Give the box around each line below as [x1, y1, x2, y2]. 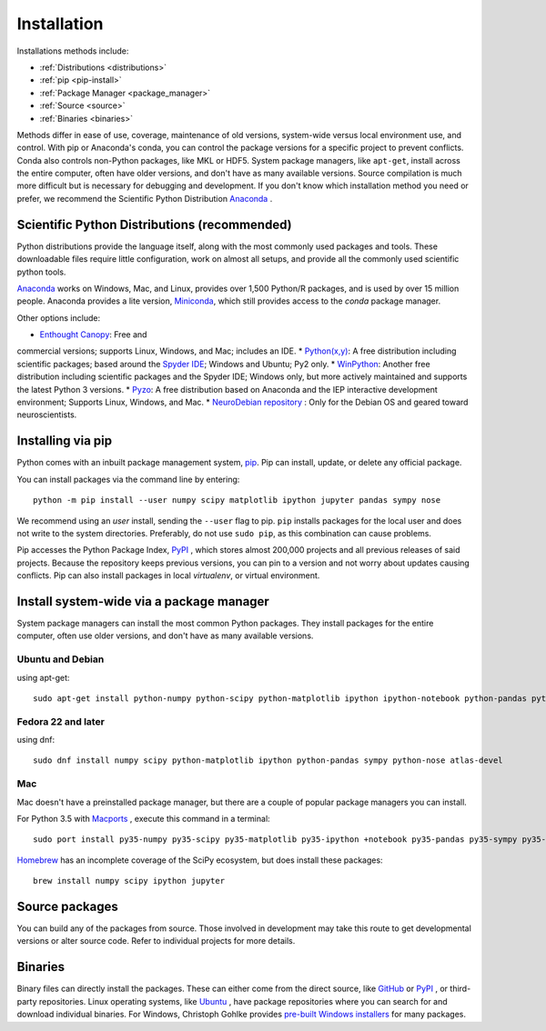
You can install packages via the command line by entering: [16, 474, 240, 485]
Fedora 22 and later [16, 715, 105, 727]
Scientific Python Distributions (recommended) [16, 216, 292, 232]
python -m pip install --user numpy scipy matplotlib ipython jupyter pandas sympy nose [33, 495, 441, 505]
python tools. [16, 266, 66, 277]
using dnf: [16, 735, 55, 746]
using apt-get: [16, 672, 70, 683]
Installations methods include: [16, 45, 129, 56]
